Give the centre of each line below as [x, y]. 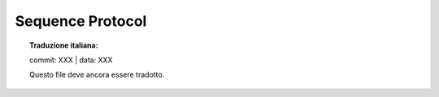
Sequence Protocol [81, 21]
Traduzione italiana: [64, 45]
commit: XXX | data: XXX [71, 60]
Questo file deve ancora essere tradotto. [97, 75]
